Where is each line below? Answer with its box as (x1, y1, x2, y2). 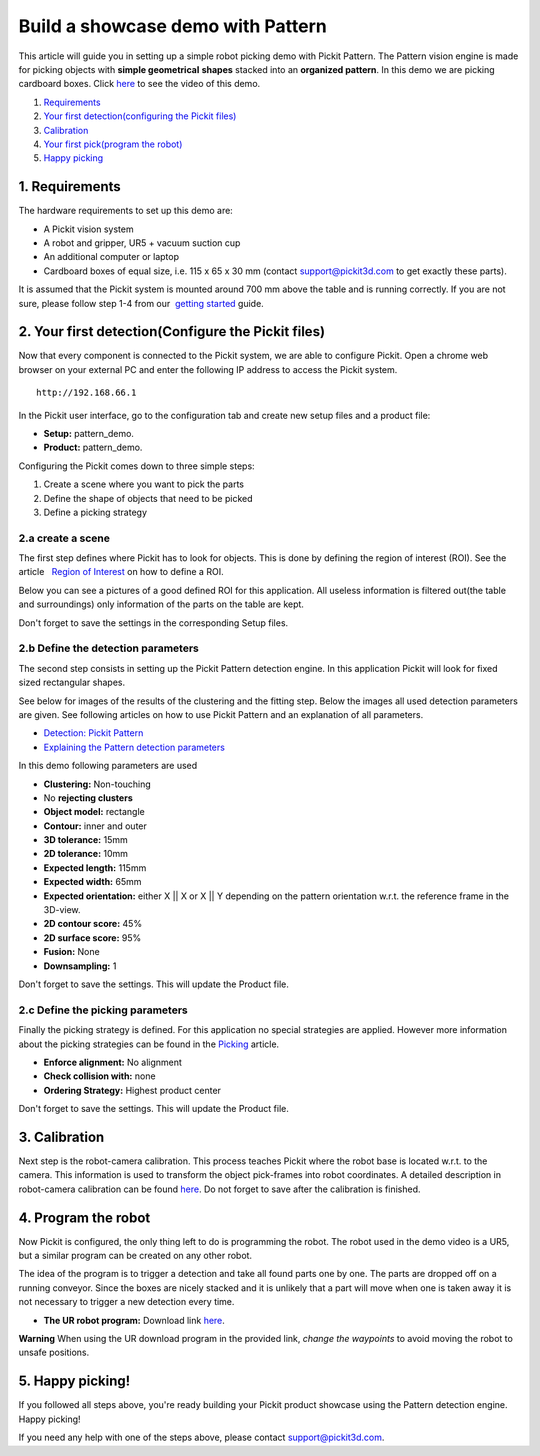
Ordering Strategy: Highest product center (43, 1084, 222, 1096)
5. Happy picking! (18, 1373, 131, 1390)
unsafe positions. (18, 1346, 90, 1359)
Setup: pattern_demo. (43, 428, 135, 439)
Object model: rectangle (43, 806, 145, 818)
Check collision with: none (43, 1070, 156, 1082)
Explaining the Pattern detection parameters (43, 741, 225, 753)
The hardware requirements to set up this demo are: (18, 205, 234, 217)
